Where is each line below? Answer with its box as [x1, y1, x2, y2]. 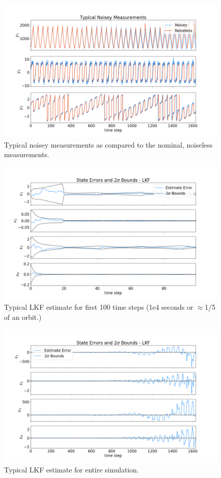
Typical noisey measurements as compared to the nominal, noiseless [4, 139, 213, 150]
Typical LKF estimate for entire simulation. [4, 464, 139, 475]
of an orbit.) [4, 311, 42, 322]
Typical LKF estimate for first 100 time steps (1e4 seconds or [4, 302, 193, 312]
